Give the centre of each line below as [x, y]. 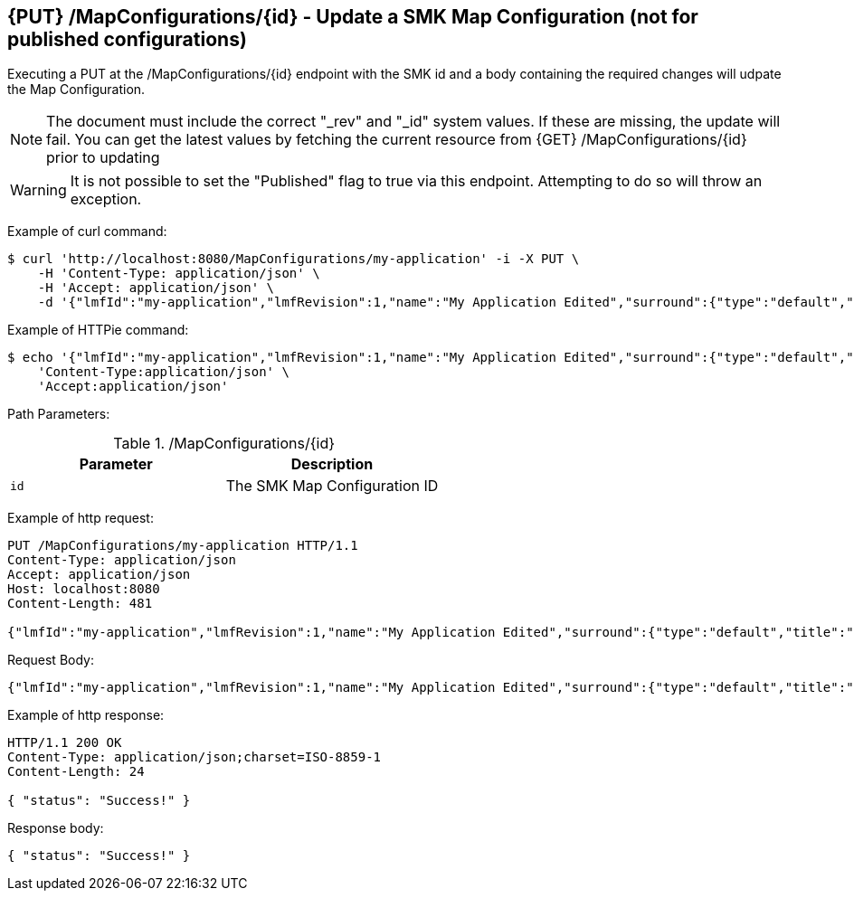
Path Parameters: [59, 414]
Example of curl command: [87, 232]
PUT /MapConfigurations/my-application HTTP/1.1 [183, 546]
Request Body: [51, 660]
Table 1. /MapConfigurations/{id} [224, 444]
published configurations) [127, 39]
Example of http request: [81, 518]
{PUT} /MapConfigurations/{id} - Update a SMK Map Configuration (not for [353, 17]
